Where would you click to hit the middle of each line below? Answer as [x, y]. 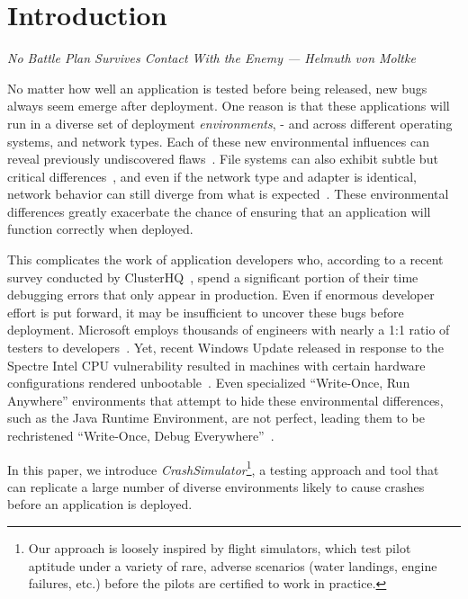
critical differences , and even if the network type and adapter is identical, [212, 176]
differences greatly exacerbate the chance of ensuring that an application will [219, 211]
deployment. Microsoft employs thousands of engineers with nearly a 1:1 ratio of [229, 330]
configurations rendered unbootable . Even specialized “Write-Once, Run [209, 383]
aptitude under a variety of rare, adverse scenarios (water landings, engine [233, 565]
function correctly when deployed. [100, 229]
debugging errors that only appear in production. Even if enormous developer [221, 295]
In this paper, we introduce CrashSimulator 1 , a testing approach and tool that [223, 468]
